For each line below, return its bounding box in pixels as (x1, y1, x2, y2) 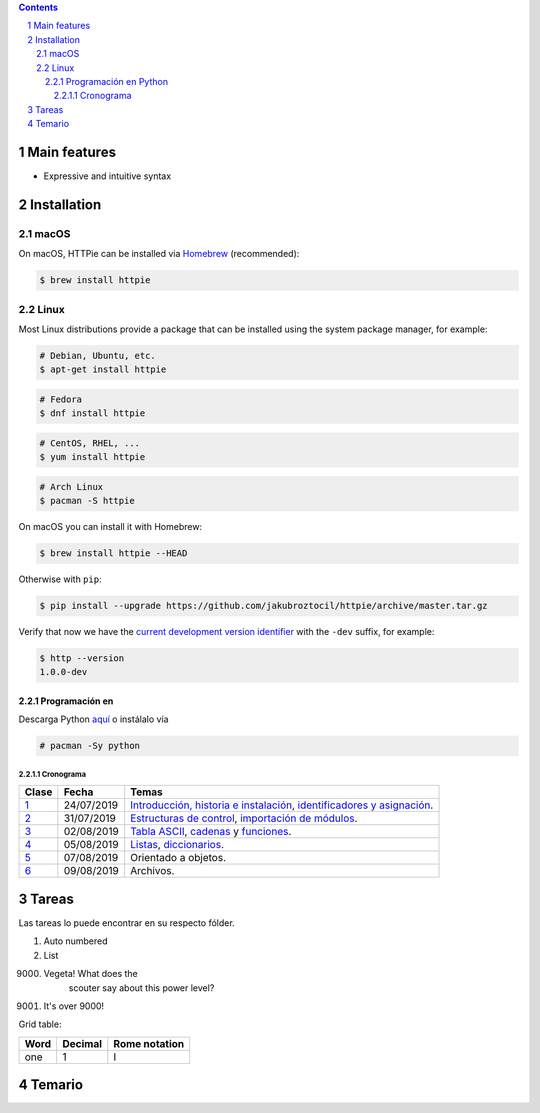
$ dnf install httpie (39, 408, 146, 419)
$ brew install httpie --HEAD (39, 548, 188, 559)
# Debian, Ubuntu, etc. (39, 350, 157, 361)
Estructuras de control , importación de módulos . (130, 811, 358, 825)
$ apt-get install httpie (39, 364, 167, 375)
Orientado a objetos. (130, 851, 227, 865)
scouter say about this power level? (68, 981, 215, 994)
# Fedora (39, 393, 83, 405)
